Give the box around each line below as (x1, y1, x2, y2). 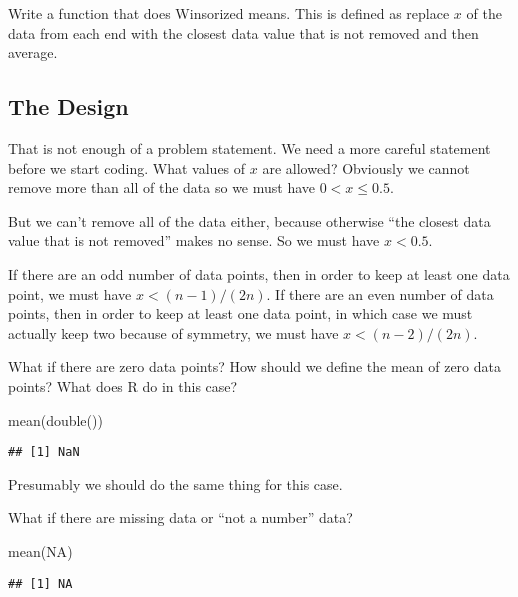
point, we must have (8, 283, 132, 304)
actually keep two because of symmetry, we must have (8, 322, 339, 343)
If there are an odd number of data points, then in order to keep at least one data (8, 263, 510, 284)
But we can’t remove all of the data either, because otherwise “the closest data (8, 210, 491, 231)
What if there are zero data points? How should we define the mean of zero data (8, 356, 501, 377)
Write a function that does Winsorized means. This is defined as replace (8, 3, 450, 23)
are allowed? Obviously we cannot (262, 157, 470, 178)
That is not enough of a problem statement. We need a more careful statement (8, 137, 491, 158)
